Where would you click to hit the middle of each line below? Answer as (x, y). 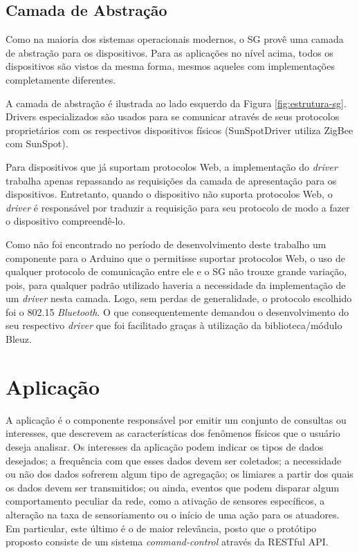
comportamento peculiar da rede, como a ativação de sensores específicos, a (165, 501)
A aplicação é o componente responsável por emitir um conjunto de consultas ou (176, 419)
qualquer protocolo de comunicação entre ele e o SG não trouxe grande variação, (176, 271)
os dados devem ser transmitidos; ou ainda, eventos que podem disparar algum (173, 487)
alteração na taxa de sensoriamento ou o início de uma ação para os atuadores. (173, 514)
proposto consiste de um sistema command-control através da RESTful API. (167, 542)
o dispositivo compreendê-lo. (66, 221)
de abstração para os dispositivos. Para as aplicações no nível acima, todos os (169, 52)
